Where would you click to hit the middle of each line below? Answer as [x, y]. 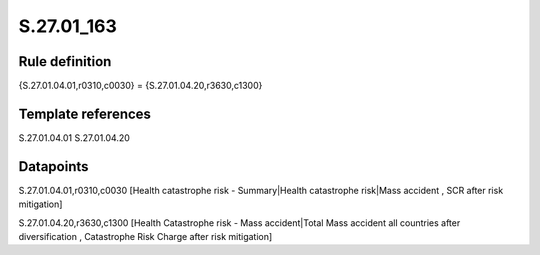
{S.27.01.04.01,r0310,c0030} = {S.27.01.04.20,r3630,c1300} [140, 86]
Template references [85, 113]
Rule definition [65, 61]
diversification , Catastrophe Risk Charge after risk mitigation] [145, 237]
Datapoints [53, 166]
